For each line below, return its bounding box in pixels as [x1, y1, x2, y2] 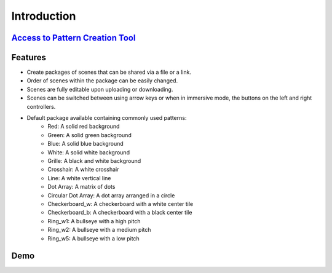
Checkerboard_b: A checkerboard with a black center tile [47, 209, 192, 216]
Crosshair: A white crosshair [47, 166, 119, 173]
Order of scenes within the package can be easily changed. [26, 77, 178, 84]
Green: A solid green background [47, 131, 132, 138]
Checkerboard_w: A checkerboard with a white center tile [47, 200, 194, 207]
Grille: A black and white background [47, 157, 141, 164]
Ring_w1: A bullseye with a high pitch [47, 217, 141, 224]
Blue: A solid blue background [47, 140, 124, 148]
